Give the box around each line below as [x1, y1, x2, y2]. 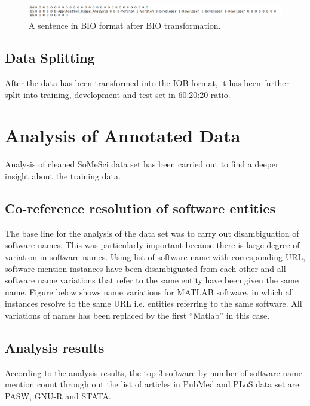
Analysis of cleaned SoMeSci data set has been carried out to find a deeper [5, 158, 279, 170]
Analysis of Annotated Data [5, 123, 241, 148]
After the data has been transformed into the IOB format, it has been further [5, 77, 289, 89]
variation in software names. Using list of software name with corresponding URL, [5, 251, 306, 262]
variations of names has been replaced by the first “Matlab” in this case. [5, 309, 270, 321]
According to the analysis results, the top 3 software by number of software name [5, 366, 303, 378]
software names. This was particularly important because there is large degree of [5, 239, 300, 251]
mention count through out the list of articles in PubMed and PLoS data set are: [5, 378, 302, 390]
